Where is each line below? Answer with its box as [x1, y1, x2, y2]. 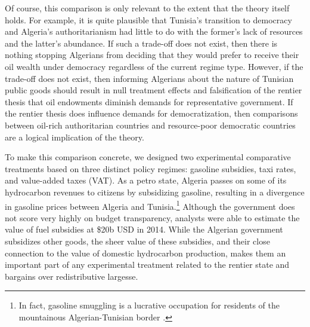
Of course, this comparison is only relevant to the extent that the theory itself [5, 2, 290, 14]
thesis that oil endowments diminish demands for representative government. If [5, 95, 293, 108]
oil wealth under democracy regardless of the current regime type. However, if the [5, 60, 303, 72]
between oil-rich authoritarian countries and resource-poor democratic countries [5, 118, 296, 131]
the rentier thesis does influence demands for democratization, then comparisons [5, 107, 298, 120]
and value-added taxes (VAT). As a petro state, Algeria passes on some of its [5, 174, 287, 187]
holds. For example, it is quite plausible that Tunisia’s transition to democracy [5, 13, 292, 26]
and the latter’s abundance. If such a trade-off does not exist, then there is [5, 36, 278, 49]
